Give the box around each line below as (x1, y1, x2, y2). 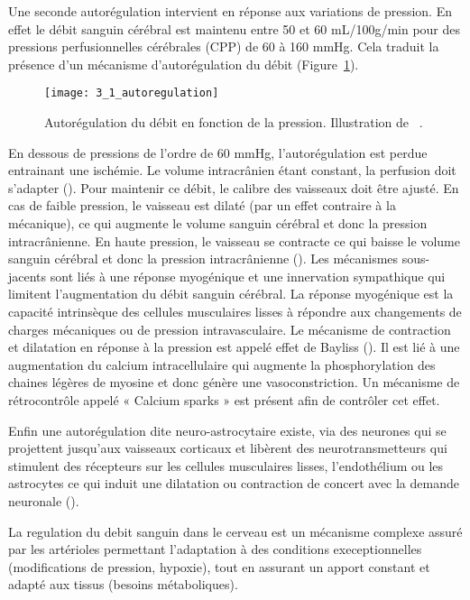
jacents (8, 266, 47, 285)
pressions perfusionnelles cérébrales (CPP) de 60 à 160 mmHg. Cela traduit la (8, 37, 439, 56)
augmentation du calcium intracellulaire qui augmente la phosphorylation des (8, 355, 436, 374)
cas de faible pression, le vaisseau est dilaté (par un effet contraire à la (8, 196, 396, 215)
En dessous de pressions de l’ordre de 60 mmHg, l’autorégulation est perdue (8, 143, 428, 162)
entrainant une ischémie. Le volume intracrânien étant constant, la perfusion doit (8, 161, 456, 180)
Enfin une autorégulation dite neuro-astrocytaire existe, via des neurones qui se (8, 420, 447, 439)
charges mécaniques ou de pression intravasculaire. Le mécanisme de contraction (8, 319, 451, 338)
